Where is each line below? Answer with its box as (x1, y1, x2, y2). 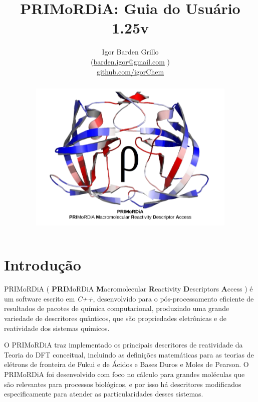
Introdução (4, 254, 81, 275)
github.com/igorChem (96, 66, 164, 76)
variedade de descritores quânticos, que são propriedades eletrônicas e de (4, 313, 226, 323)
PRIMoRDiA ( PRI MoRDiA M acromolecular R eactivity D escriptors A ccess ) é (4, 283, 253, 294)
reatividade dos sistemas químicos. (4, 322, 110, 333)
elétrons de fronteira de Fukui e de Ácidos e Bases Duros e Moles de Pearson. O (4, 359, 249, 369)
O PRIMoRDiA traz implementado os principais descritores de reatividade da (4, 339, 243, 350)
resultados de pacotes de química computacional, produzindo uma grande (4, 303, 229, 313)
